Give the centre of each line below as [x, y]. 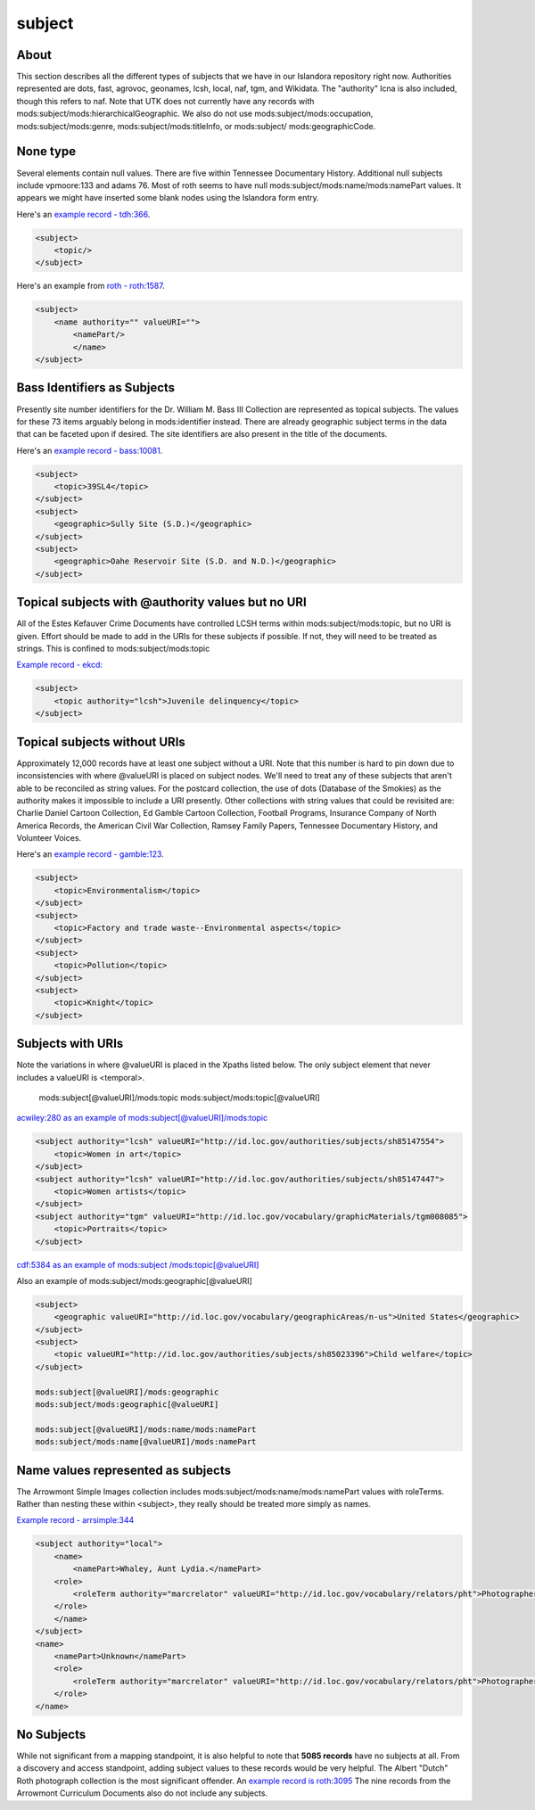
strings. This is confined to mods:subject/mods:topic [113, 649]
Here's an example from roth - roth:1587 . [91, 286]
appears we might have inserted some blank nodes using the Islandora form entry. [168, 198]
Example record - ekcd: [59, 665]
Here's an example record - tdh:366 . [83, 214]
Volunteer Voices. [49, 838]
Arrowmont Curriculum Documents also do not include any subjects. [142, 1793]
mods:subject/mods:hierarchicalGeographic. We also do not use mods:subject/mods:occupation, [195, 114]
